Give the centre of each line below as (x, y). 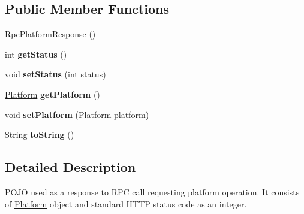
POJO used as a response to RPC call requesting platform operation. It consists (152, 192)
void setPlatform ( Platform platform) (77, 114)
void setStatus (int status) (55, 74)
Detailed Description (70, 167)
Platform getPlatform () (52, 94)
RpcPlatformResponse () (50, 34)
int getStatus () (36, 54)
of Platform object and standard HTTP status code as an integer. (126, 204)
